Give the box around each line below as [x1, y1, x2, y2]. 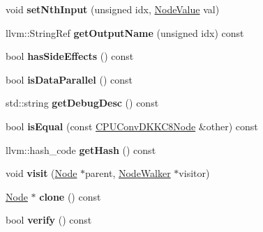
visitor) [179, 166, 210, 180]
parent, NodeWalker [85, 166, 171, 180]
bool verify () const [6, 212, 92, 227]
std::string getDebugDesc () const [6, 95, 159, 110]
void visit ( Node [6, 166, 77, 180]
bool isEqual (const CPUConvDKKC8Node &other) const [6, 118, 258, 133]
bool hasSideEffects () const [6, 49, 134, 63]
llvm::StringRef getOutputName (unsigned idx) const [6, 25, 244, 40]
